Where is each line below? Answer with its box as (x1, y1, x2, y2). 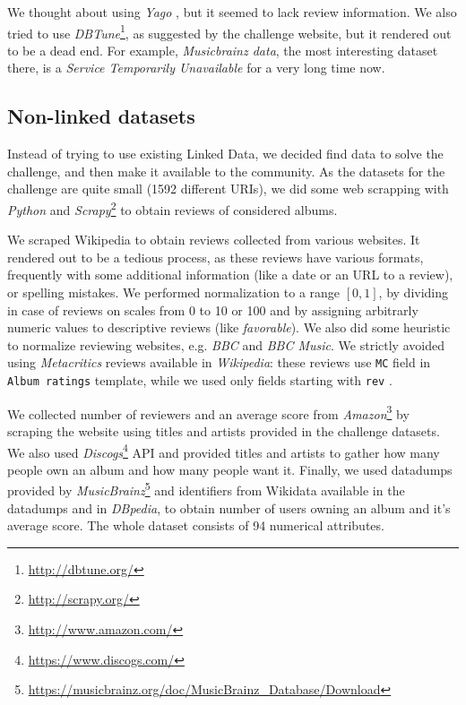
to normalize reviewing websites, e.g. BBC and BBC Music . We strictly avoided (7, 335, 444, 354)
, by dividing (378, 283, 449, 302)
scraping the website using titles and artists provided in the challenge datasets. (7, 421, 440, 440)
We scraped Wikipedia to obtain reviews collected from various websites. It (7, 230, 420, 249)
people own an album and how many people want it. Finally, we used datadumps (7, 460, 453, 478)
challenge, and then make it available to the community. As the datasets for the (7, 161, 445, 180)
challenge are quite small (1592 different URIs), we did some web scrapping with (7, 179, 449, 198)
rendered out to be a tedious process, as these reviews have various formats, (7, 247, 424, 266)
